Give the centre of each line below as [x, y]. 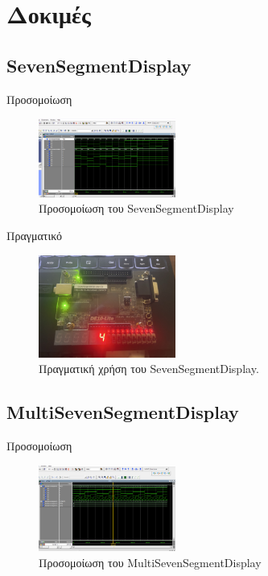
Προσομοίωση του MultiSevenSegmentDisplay [150, 562]
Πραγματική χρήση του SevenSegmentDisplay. [149, 369]
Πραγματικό [34, 236]
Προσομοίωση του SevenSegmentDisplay [136, 208]
